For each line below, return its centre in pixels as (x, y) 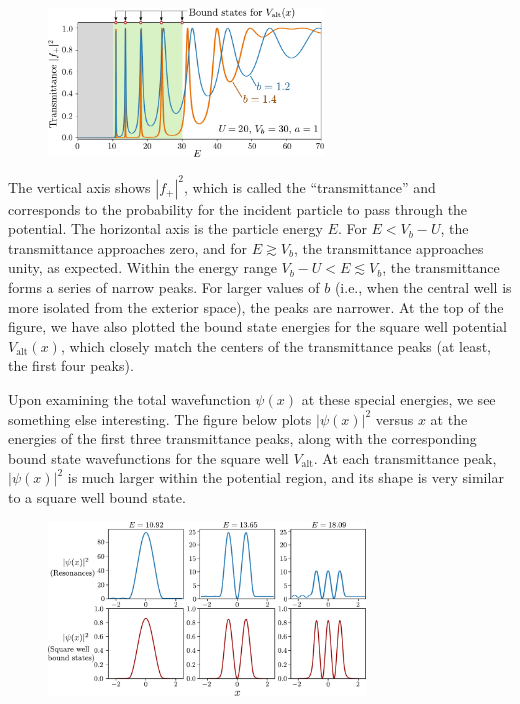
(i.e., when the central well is (423, 287)
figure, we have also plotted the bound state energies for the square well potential (257, 326)
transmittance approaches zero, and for (128, 247)
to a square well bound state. (97, 496)
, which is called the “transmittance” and (310, 186)
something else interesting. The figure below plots (160, 418)
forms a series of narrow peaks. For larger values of (164, 287)
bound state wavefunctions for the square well (148, 457)
